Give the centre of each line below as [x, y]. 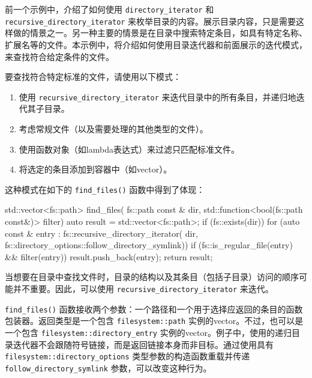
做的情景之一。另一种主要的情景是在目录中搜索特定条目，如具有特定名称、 [160, 33]
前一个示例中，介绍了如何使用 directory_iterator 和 [109, 9]
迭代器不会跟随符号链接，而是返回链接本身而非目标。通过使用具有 [143, 344]
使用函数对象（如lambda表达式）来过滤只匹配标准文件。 [129, 149]
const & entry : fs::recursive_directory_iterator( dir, [101, 233]
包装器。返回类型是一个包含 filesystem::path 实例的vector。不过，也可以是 [154, 321]
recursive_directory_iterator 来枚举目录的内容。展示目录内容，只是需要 [151, 21]
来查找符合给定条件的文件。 [59, 56]
